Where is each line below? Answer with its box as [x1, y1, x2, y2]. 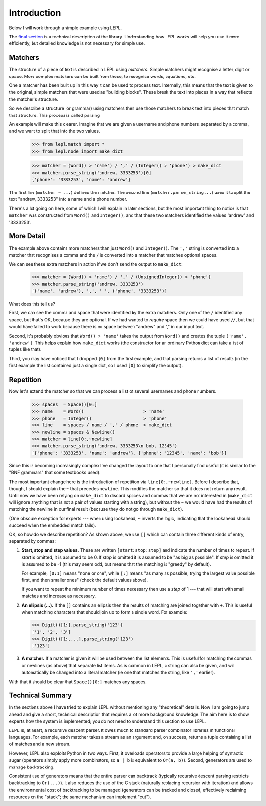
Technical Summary [9, 691, 72, 700]
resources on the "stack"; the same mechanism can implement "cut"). [9, 794, 151, 800]
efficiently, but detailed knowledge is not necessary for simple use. [9, 40, 145, 46]
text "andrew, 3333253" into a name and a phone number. [9, 196, 128, 202]
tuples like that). [9, 346, 42, 352]
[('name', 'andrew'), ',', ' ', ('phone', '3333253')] [32, 288, 167, 294]
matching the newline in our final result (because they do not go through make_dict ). [9, 506, 183, 512]
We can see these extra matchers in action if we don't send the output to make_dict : [9, 261, 183, 267]
